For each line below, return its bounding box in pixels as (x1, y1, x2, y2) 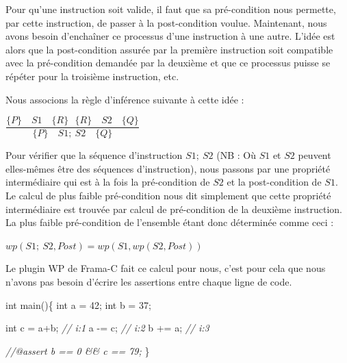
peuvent (298, 148, 331, 162)
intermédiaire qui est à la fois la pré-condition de (5, 175, 210, 189)
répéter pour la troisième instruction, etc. (5, 68, 179, 83)
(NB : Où (216, 148, 256, 162)
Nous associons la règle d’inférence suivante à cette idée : (5, 92, 244, 106)
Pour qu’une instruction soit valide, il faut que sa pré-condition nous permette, (5, 2, 336, 16)
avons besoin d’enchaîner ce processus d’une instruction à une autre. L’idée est (5, 29, 335, 43)
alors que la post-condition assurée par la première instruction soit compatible (5, 42, 333, 56)
